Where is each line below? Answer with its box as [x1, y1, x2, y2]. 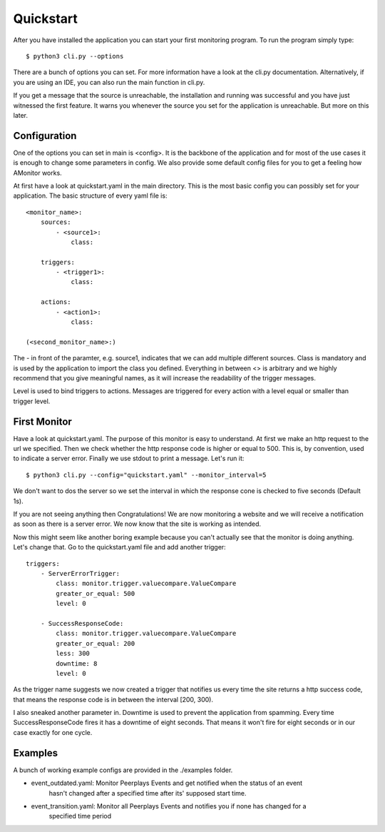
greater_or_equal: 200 [56, 639, 135, 647]
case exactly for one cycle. [13, 728, 93, 736]
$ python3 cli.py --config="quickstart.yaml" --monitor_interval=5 [26, 471, 267, 479]
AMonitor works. [13, 168, 62, 177]
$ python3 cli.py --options [26, 52, 124, 60]
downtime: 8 [56, 659, 98, 667]
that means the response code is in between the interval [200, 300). [13, 695, 214, 704]
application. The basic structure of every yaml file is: [13, 191, 168, 200]
